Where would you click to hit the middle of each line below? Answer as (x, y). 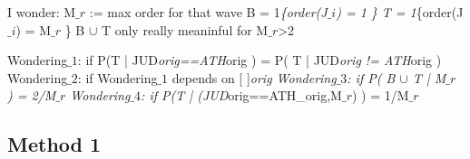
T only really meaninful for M (185, 29)
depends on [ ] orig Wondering (254, 77)
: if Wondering (117, 77)
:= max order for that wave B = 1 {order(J (208, 12)
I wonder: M (42, 12)
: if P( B (371, 77)
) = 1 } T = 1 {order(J (400, 12)
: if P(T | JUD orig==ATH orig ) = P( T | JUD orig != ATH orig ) (259, 60)
